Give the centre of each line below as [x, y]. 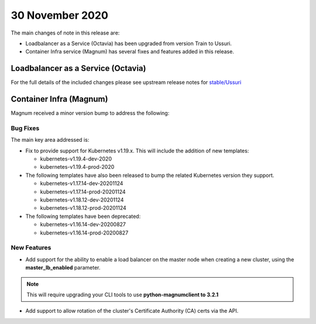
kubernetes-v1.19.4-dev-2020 [76, 159]
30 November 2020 [59, 15]
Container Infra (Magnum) [59, 99]
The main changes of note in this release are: [65, 33]
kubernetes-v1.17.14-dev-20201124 [82, 183]
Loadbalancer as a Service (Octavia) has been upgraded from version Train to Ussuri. [129, 43]
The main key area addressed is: [50, 140]
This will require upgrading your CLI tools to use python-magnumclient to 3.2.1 [123, 294]
